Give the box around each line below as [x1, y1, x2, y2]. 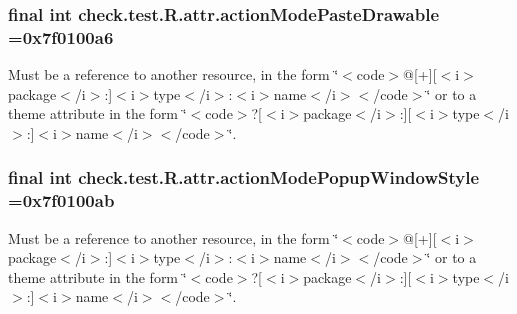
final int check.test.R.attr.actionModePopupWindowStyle [8, 165, 480, 190]
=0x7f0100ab [8, 188, 115, 213]
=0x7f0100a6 [8, 24, 114, 49]
